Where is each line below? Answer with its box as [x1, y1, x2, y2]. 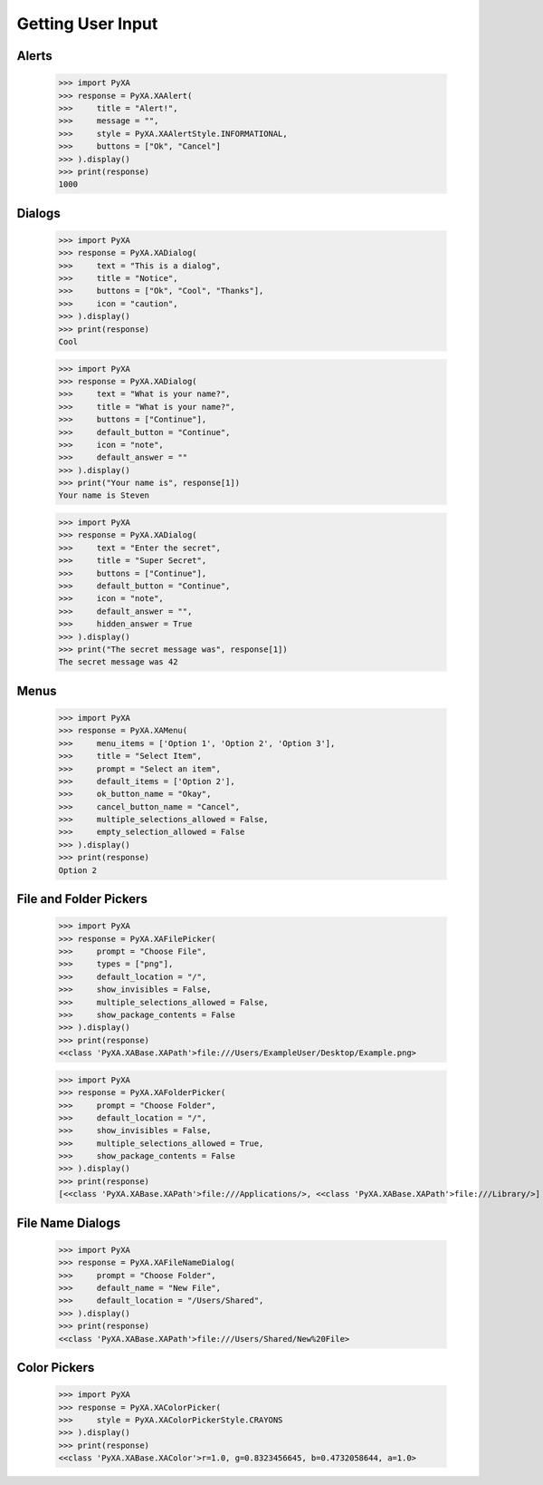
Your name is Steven [58, 490, 149, 500]
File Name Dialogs [16, 1215, 121, 1230]
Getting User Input [16, 14, 158, 34]
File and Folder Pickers [16, 891, 148, 907]
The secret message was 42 [58, 657, 178, 667]
